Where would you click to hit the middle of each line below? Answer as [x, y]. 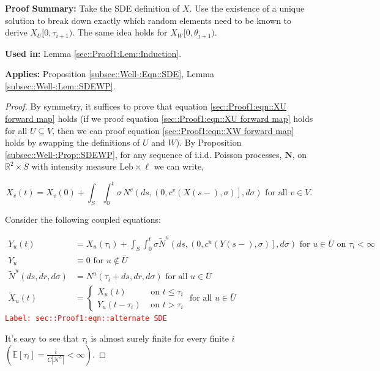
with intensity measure [74, 166]
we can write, [179, 166]
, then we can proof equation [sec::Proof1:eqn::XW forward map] [173, 130]
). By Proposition [209, 142]
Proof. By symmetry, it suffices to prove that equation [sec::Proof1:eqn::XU [146, 106]
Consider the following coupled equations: [83, 219]
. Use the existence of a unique [247, 8]
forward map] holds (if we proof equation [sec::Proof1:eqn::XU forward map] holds [159, 118]
